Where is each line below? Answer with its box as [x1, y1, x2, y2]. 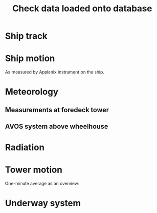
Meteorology [5, 86, 59, 97]
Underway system [5, 198, 81, 209]
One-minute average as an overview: [5, 181, 80, 187]
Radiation [5, 142, 45, 153]
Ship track [5, 30, 47, 42]
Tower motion [5, 165, 63, 175]
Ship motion [5, 53, 55, 64]
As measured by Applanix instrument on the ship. [5, 69, 104, 75]
